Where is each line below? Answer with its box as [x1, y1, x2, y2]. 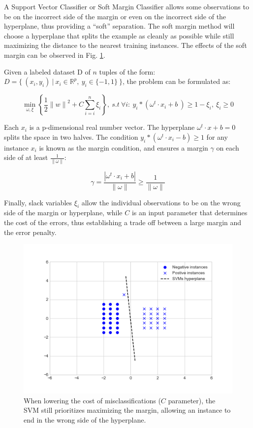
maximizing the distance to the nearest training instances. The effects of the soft [4, 40, 247, 50]
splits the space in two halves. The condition [4, 131, 138, 142]
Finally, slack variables [4, 197, 72, 207]
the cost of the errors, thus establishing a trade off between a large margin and [4, 217, 242, 228]
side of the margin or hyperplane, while [4, 207, 123, 218]
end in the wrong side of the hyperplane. [24, 414, 146, 425]
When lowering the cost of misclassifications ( [24, 395, 161, 405]
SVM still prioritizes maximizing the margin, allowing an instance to [24, 405, 231, 415]
